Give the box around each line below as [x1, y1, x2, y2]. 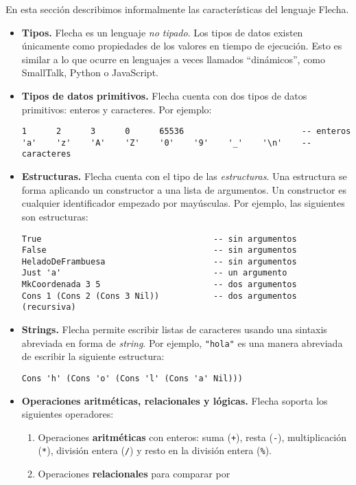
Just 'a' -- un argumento [21, 268, 287, 278]
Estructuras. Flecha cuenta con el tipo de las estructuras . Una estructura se [21, 169, 347, 183]
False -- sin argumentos [21, 245, 297, 256]
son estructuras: [21, 209, 88, 223]
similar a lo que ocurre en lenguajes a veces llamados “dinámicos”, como [21, 52, 326, 66]
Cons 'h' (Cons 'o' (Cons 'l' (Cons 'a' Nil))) [21, 373, 243, 383]
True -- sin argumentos [21, 234, 297, 244]
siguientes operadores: [21, 407, 114, 421]
